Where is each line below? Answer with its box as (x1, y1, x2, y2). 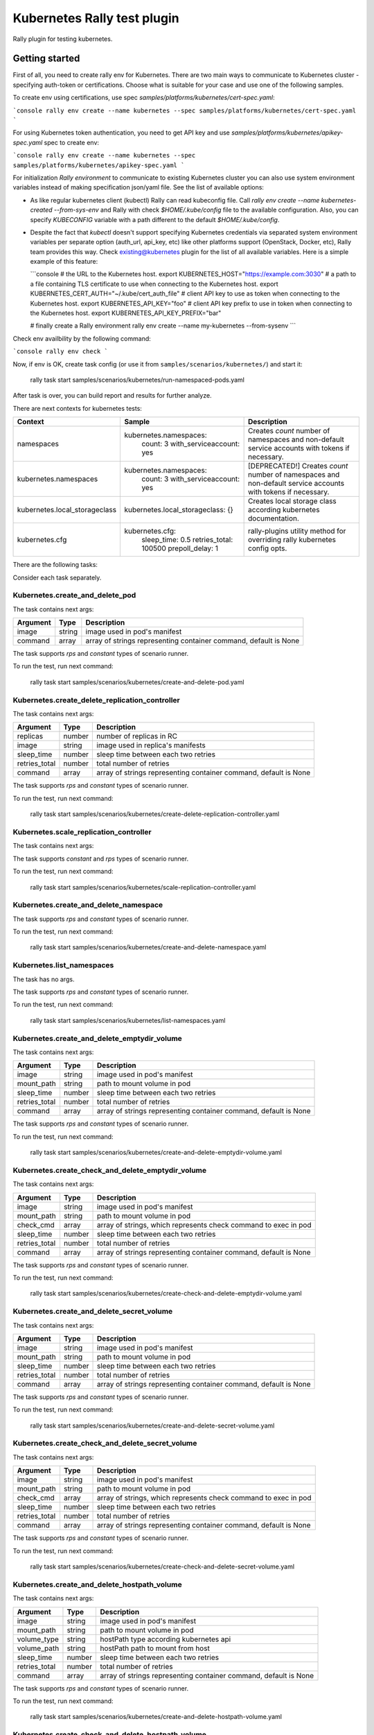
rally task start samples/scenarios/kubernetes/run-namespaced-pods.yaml (30, 375, 245, 384)
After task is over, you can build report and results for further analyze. (12, 391, 212, 400)
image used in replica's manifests (96, 740, 206, 750)
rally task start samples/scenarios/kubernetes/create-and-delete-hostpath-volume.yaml (30, 1713, 282, 1721)
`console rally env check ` (12, 348, 109, 355)
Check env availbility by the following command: (12, 334, 152, 343)
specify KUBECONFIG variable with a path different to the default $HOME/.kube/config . (30, 215, 280, 223)
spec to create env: (44, 138, 100, 146)
